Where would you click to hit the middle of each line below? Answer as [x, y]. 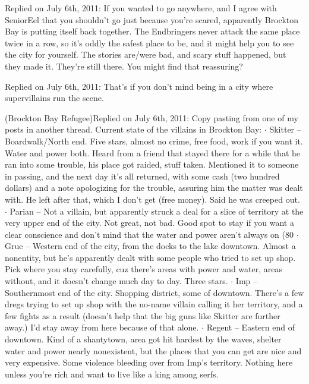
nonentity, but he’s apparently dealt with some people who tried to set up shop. [150, 257]
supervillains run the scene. [54, 98]
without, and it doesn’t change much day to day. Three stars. [116, 281]
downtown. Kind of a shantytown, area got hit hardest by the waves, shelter [143, 339]
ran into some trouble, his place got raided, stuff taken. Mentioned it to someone [152, 164]
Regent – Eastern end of [250, 327]
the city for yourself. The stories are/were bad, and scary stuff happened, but [146, 54]
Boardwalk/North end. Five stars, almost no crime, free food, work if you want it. [154, 141]
